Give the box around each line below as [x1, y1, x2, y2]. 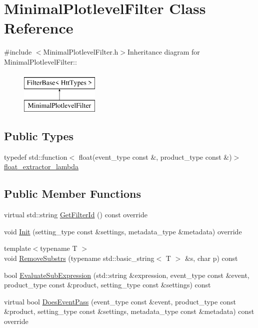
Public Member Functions [4, 186, 141, 201]
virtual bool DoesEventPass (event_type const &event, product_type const [4, 296, 236, 306]
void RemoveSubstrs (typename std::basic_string [4, 253, 154, 263]
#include [4, 47, 32, 57]
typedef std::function [4, 151, 67, 162]
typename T [40, 243, 77, 253]
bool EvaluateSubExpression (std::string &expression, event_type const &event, [4, 269, 249, 280]
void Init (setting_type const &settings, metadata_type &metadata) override [4, 226, 242, 236]
